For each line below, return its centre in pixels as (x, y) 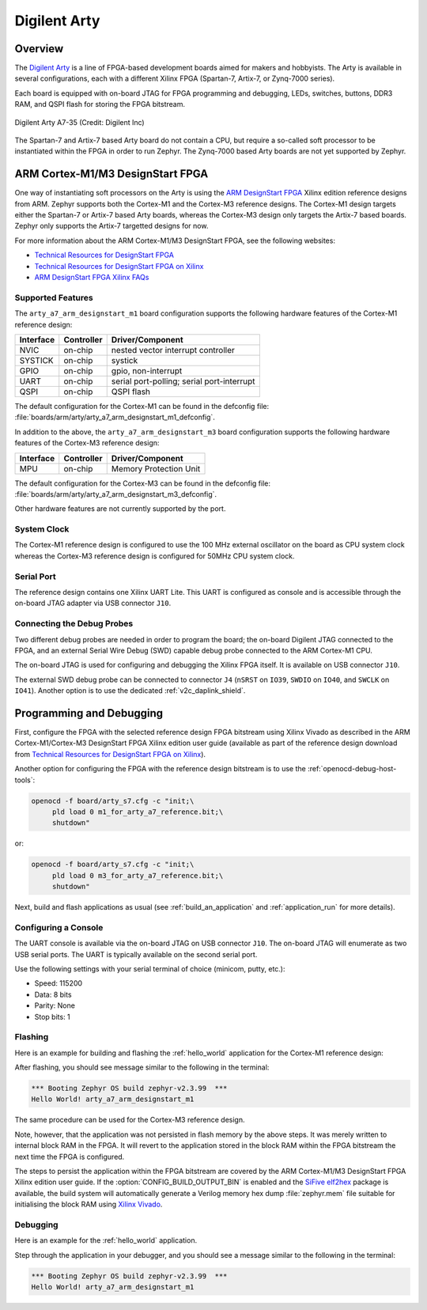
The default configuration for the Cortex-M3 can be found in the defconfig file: (142, 483)
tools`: (25, 780)
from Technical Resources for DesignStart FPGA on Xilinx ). (110, 754)
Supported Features (54, 297)
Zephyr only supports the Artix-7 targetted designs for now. (111, 226)
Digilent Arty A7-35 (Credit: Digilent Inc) (80, 122)
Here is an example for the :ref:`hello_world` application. (106, 1240)
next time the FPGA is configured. (70, 1157)
